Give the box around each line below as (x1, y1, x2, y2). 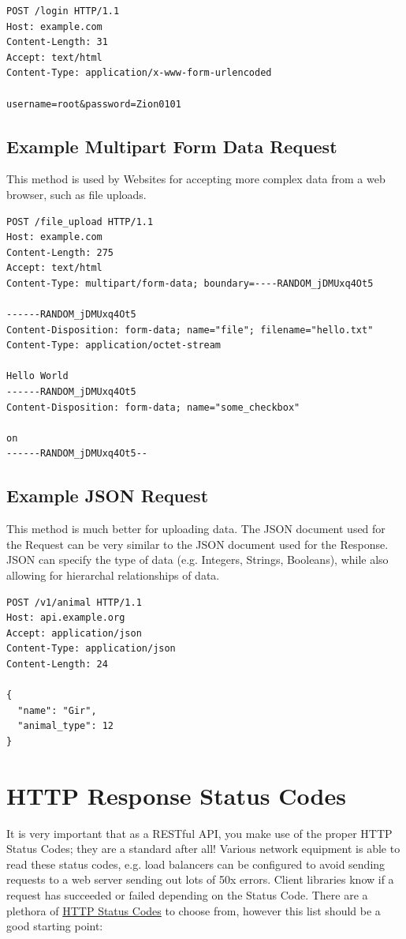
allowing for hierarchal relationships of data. (6, 567, 220, 584)
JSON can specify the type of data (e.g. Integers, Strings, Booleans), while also (6, 551, 389, 568)
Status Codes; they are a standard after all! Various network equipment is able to (6, 840, 400, 857)
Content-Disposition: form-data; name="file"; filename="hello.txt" (6, 324, 374, 336)
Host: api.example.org (6, 612, 125, 624)
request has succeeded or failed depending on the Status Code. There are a (6, 887, 368, 903)
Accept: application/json (6, 627, 142, 639)
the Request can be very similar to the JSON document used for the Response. (6, 535, 389, 552)
